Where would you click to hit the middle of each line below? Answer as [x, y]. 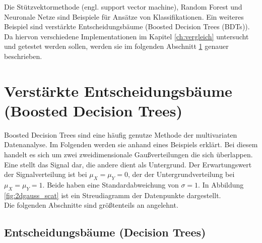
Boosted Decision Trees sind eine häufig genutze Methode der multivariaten [121, 134]
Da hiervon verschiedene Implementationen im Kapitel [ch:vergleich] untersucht [126, 36]
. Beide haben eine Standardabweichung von [111, 185]
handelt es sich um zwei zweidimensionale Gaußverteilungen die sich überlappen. [128, 155]
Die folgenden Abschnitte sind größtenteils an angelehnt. [91, 205]
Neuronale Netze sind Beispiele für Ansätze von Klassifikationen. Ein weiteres [124, 16]
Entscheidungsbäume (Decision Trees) [105, 232]
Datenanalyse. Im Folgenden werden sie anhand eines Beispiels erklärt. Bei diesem [131, 144]
